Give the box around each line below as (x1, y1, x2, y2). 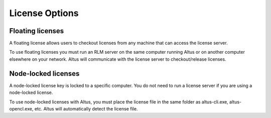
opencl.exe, (9, 105, 34, 111)
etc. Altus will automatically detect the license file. (34, 105, 138, 111)
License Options (9, 8, 79, 19)
